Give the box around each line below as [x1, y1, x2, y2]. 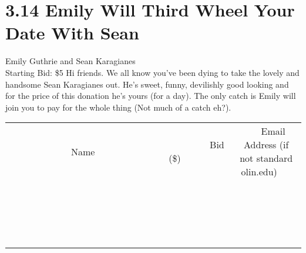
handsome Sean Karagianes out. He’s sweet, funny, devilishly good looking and [5, 78, 289, 90]
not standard [240, 151, 293, 165]
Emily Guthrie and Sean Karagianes [5, 55, 136, 67]
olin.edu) [241, 165, 277, 179]
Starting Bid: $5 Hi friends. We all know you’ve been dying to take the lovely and [5, 66, 300, 78]
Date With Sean [5, 21, 139, 45]
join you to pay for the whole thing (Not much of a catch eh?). [5, 101, 231, 113]
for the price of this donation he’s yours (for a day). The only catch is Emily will [5, 89, 296, 102]
